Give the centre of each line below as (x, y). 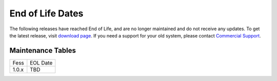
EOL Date (41, 63)
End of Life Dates (46, 13)
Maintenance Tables (43, 50)
